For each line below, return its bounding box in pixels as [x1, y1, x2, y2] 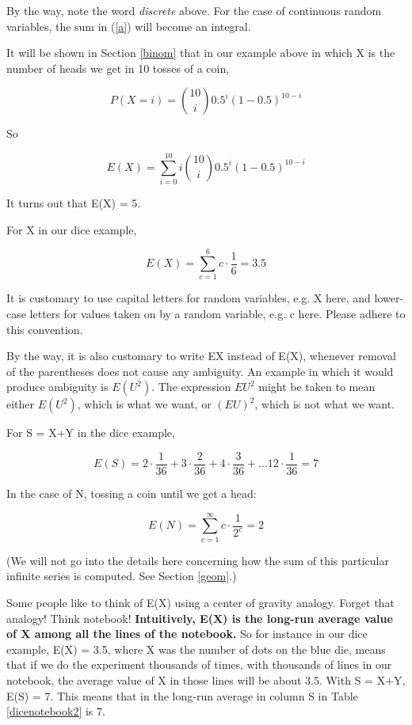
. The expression [151, 378, 231, 395]
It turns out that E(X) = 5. [6, 195, 141, 211]
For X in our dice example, [6, 221, 137, 237]
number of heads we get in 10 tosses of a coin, [6, 59, 230, 76]
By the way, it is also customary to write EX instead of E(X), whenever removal [6, 347, 396, 364]
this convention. [6, 321, 83, 337]
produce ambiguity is [6, 378, 109, 395]
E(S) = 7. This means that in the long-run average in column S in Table [6, 687, 358, 704]
